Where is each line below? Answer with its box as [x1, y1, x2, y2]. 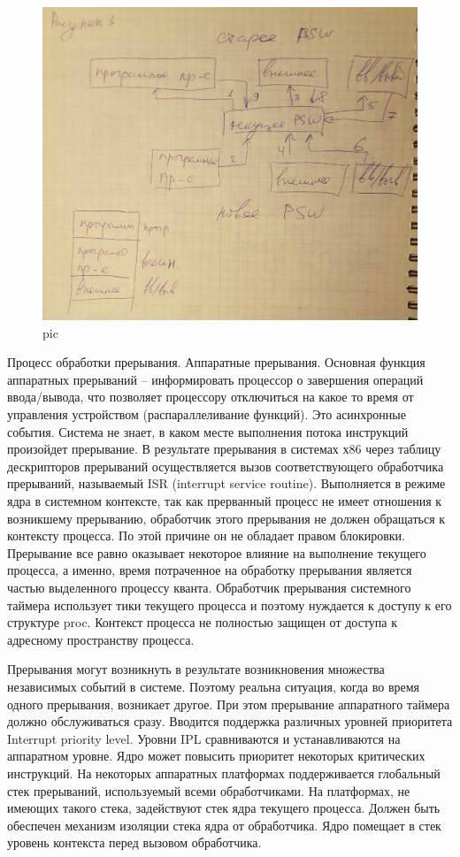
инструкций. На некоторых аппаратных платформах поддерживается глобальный [7, 763, 441, 782]
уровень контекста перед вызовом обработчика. [7, 833, 262, 852]
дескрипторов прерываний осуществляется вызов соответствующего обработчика [7, 456, 444, 475]
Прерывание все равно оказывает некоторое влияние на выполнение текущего [7, 543, 426, 562]
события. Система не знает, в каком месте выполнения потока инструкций [7, 422, 409, 440]
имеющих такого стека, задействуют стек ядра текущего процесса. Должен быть [7, 799, 441, 817]
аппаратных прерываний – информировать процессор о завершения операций [7, 370, 424, 388]
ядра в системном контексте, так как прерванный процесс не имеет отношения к [7, 492, 442, 510]
